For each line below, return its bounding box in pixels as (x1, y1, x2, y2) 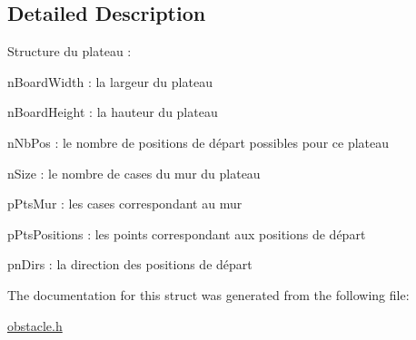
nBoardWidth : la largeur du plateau (7, 72, 213, 91)
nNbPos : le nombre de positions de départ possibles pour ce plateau (7, 132, 389, 151)
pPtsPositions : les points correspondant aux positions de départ (7, 224, 366, 243)
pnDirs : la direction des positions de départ (7, 255, 253, 274)
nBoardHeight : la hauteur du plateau (7, 102, 218, 121)
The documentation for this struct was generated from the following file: (7, 285, 410, 304)
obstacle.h (7, 316, 63, 335)
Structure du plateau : (7, 42, 132, 61)
